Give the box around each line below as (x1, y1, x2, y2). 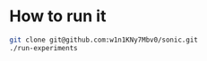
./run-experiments (9, 43, 78, 52)
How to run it (9, 6, 107, 27)
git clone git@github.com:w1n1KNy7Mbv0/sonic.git (9, 35, 199, 44)
